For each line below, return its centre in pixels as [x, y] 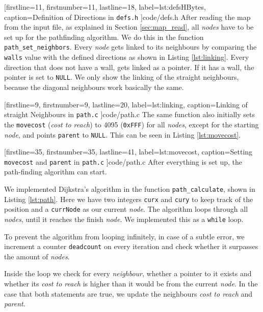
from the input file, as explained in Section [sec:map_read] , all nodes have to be [129, 27]
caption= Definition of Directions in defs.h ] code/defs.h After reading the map [127, 17]
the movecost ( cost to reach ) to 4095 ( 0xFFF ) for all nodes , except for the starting [131, 124]
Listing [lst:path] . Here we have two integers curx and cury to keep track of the [129, 199]
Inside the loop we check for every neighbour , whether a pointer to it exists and [128, 273]
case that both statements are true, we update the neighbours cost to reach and [128, 293]
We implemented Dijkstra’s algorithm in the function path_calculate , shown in [130, 189]
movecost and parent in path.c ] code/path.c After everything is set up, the [123, 161]
